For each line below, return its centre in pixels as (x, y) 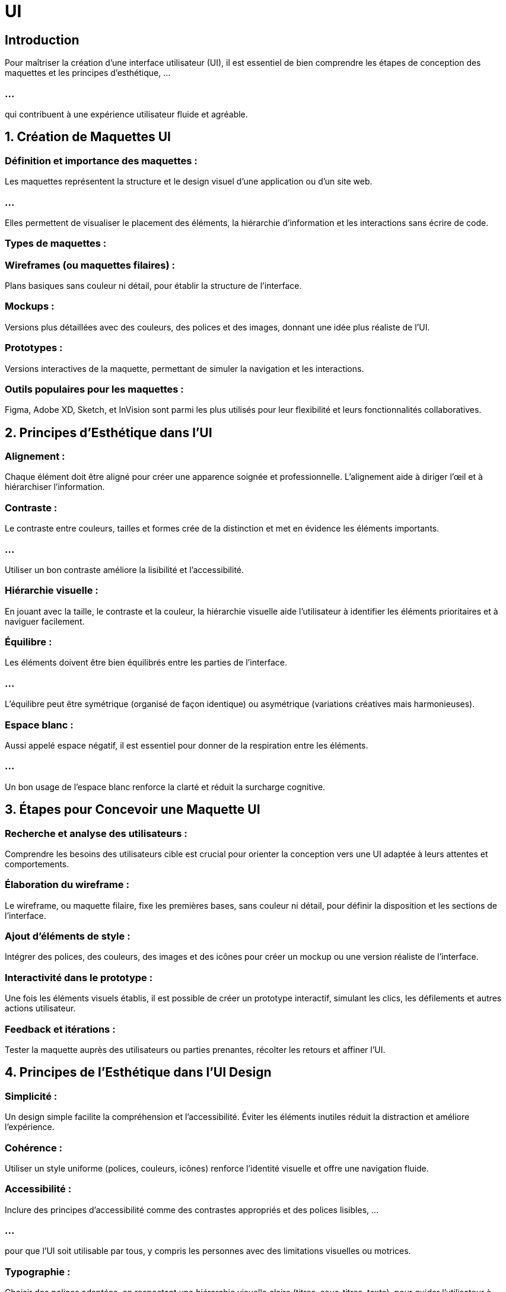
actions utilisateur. (40, 1008)
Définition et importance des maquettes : (101, 160)
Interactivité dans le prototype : (79, 977)
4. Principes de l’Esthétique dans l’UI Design (138, 1073)
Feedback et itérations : (60, 1029)
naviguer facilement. (45, 621)
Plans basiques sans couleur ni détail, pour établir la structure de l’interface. (153, 286)
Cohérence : (34, 1148)
